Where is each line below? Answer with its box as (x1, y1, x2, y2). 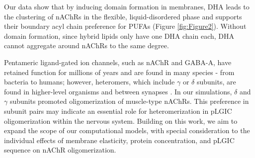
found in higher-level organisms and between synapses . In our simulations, (4, 86, 232, 96)
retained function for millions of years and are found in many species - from (4, 67, 235, 77)
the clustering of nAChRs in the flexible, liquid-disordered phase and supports (4, 11, 242, 21)
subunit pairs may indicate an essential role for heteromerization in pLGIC (4, 105, 232, 116)
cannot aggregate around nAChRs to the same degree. (4, 40, 169, 51)
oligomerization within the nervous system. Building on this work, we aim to (4, 115, 238, 126)
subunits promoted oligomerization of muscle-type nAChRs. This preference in (9, 96, 249, 106)
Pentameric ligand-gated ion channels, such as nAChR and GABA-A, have (4, 57, 232, 67)
